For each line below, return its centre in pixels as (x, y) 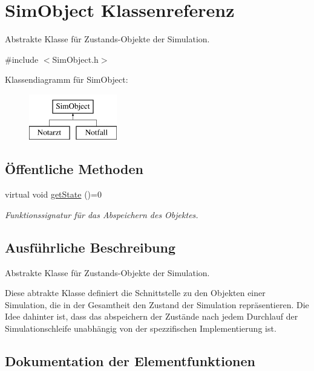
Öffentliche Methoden (74, 169)
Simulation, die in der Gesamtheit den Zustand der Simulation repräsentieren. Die (157, 304)
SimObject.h (75, 59)
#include (22, 59)
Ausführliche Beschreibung (90, 247)
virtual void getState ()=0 (53, 194)
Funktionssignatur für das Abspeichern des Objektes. (102, 214)
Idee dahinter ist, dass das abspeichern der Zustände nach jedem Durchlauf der (152, 316)
